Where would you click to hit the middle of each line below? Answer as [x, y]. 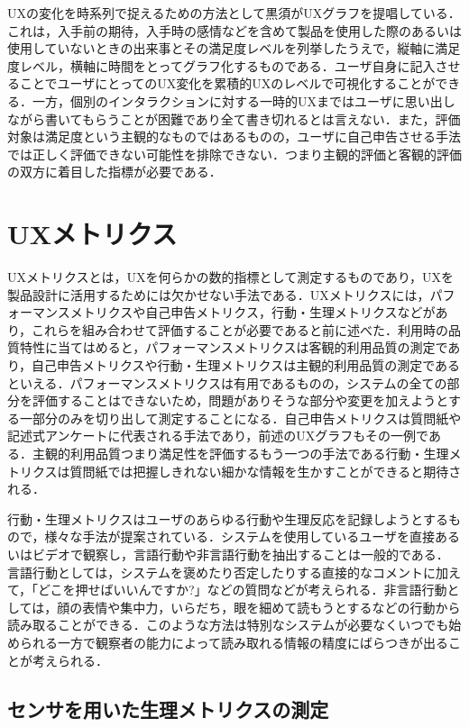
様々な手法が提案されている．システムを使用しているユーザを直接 [239, 536]
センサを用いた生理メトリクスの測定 [168, 709]
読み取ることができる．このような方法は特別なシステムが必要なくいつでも [228, 625]
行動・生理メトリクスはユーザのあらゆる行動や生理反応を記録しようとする [228, 518]
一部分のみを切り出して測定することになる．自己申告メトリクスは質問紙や [240, 418]
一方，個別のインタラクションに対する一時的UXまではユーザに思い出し [244, 100]
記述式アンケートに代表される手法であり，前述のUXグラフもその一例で [218, 436]
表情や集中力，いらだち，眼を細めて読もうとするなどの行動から [271, 607]
